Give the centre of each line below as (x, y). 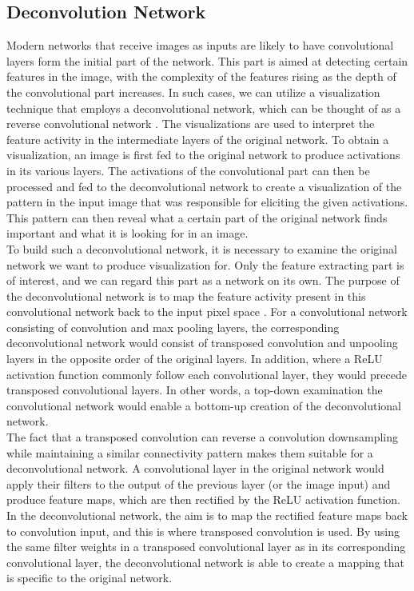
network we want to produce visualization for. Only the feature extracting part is (205, 264)
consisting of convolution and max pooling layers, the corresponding (173, 327)
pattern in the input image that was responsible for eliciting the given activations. (207, 202)
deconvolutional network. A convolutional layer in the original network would (195, 468)
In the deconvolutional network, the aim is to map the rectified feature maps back (207, 515)
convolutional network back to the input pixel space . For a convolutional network (207, 311)
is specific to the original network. (90, 578)
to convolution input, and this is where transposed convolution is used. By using (203, 531)
